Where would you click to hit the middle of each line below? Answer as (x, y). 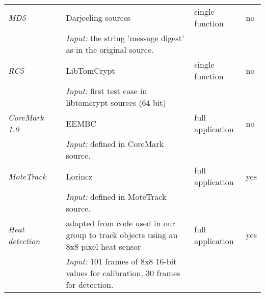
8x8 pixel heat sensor (103, 246)
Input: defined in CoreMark (115, 144)
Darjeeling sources (98, 17)
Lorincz (79, 176)
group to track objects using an (122, 235)
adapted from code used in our (121, 223)
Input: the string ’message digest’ (125, 38)
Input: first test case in (107, 91)
